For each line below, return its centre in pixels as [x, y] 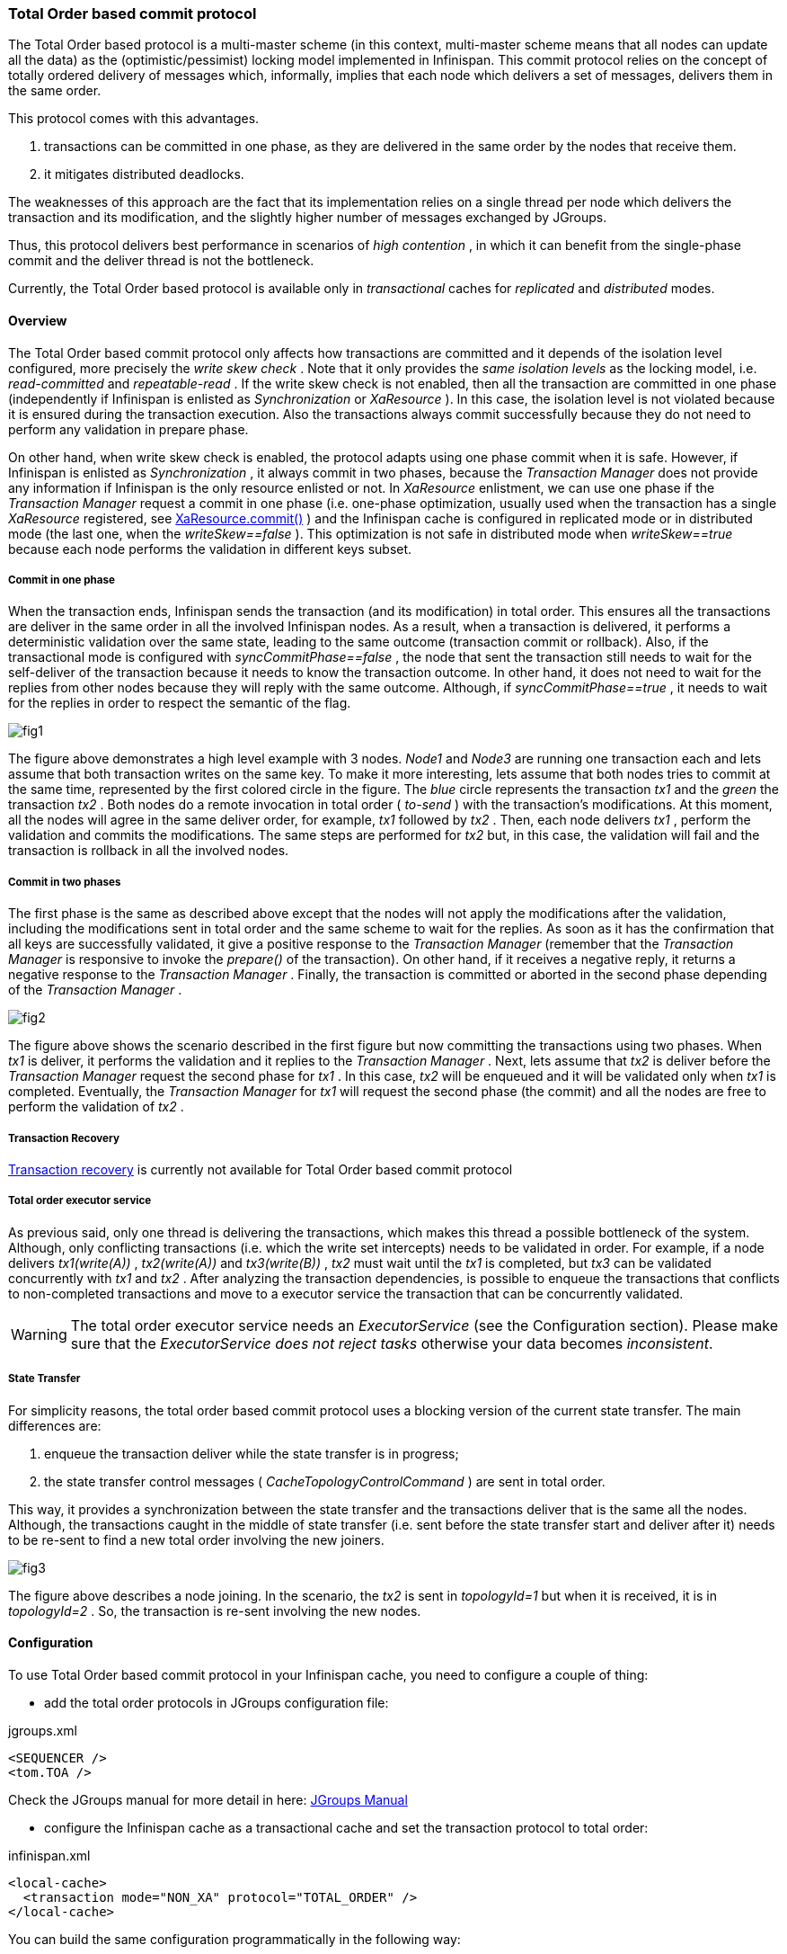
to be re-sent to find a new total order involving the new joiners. [196, 1539]
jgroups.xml [43, 1730]
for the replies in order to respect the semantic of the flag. [180, 703]
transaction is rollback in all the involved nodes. [149, 851]
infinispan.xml [49, 1855]
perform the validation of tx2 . [96, 1107]
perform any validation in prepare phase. [128, 429]
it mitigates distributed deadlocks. [144, 174]
